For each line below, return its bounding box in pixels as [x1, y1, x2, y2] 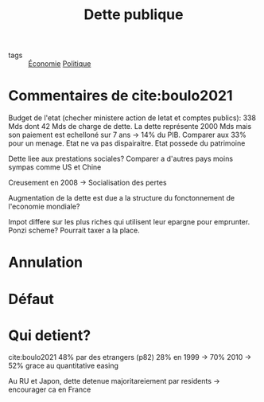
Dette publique [83, 6, 184, 24]
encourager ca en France [8, 384, 91, 395]
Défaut [8, 290, 54, 308]
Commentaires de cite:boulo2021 [8, 87, 233, 105]
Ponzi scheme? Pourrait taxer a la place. [8, 225, 141, 236]
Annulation [8, 253, 83, 271]
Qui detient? [8, 326, 91, 344]
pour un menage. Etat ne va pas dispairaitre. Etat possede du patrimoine [8, 139, 246, 148]
